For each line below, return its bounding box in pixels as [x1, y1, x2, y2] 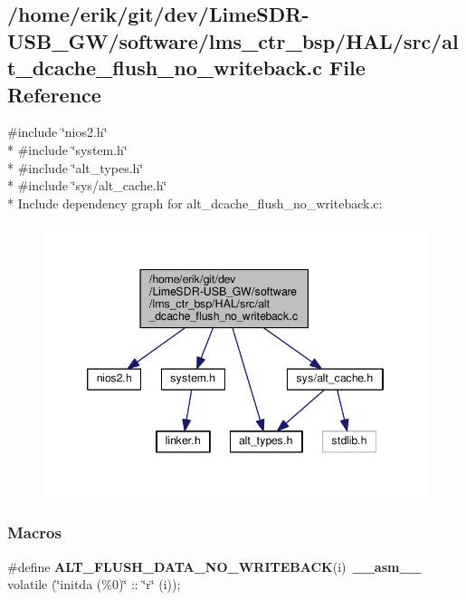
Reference [7, 80, 101, 108]
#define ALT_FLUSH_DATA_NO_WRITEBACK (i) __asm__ [7, 556, 422, 576]
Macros [7, 521, 62, 544]
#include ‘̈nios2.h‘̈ [7, 122, 108, 141]
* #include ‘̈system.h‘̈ [7, 140, 128, 159]
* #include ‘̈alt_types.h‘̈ [7, 158, 144, 177]
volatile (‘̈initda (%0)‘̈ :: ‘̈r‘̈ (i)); [7, 575, 181, 594]
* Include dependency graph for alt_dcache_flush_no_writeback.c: [7, 193, 383, 212]
